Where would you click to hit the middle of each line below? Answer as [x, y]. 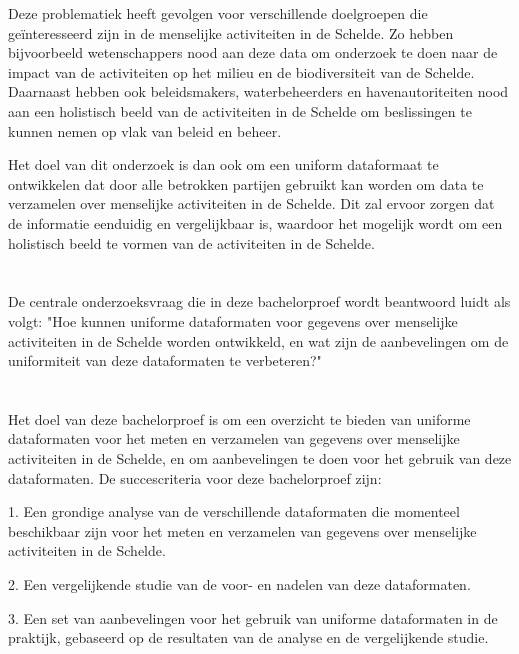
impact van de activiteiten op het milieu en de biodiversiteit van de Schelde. [241, 71]
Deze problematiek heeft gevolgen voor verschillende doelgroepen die [218, 13]
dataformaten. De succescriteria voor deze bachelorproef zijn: [195, 477]
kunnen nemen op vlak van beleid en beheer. [145, 130]
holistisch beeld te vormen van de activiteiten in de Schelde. [191, 242]
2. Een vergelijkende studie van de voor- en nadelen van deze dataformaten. [239, 584]
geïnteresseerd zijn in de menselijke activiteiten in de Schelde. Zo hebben [231, 32]
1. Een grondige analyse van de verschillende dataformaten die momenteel [234, 511]
